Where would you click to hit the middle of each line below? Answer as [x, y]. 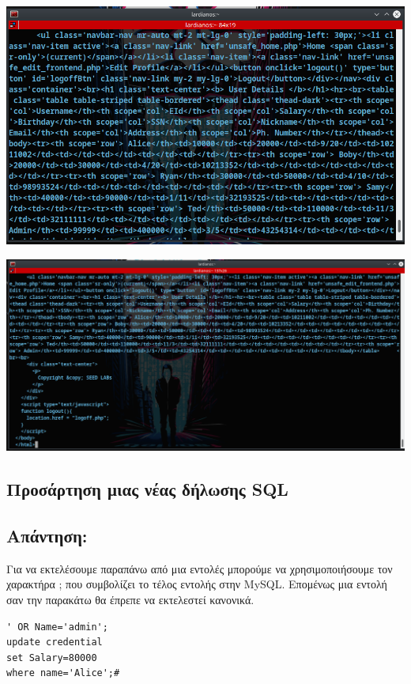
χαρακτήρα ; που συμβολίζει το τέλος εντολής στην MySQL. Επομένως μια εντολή [197, 584]
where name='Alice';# [63, 673]
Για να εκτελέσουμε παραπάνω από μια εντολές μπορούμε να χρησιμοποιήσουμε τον [200, 568]
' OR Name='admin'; [57, 627]
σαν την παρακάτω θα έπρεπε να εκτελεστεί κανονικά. [130, 600]
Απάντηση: [47, 536]
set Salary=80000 [52, 658]
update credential [55, 642]
